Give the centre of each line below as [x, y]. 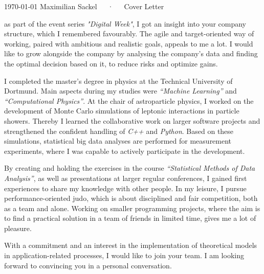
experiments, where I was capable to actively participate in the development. [125, 151]
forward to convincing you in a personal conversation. [88, 265]
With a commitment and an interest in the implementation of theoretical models [131, 245]
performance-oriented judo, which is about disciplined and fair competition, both [131, 198]
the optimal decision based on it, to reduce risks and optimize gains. [111, 63]
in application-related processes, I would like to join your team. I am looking [124, 255]
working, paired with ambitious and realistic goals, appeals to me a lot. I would [129, 43]
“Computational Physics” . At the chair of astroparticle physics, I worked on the [129, 100]
